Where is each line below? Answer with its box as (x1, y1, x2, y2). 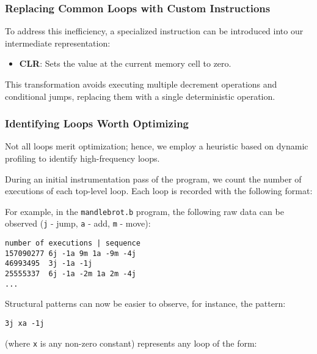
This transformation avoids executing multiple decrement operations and (5, 78, 277, 90)
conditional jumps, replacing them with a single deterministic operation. (5, 89, 275, 102)
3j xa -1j (5, 318, 45, 328)
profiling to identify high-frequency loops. (5, 152, 160, 164)
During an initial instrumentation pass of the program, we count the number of (5, 172, 302, 185)
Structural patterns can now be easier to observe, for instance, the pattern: (5, 297, 286, 310)
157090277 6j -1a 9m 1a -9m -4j (5, 249, 136, 258)
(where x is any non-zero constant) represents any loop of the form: (5, 336, 257, 349)
